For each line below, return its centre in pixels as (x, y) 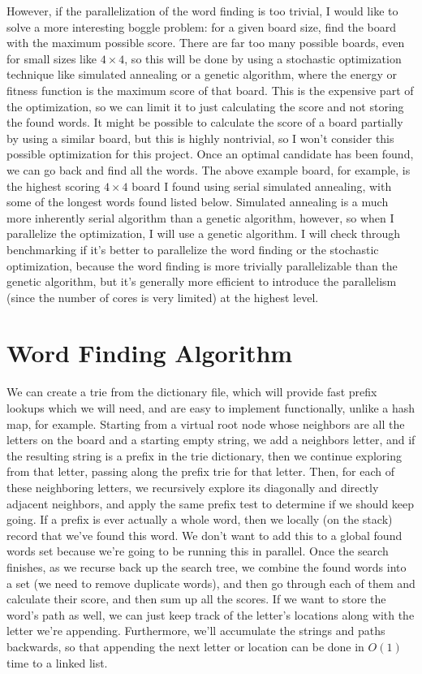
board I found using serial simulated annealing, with (262, 186)
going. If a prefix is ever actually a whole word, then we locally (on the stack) (200, 519)
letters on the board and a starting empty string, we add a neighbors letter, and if (211, 440)
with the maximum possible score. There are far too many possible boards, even (206, 43)
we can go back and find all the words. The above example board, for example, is (209, 169)
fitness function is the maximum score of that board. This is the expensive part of (210, 90)
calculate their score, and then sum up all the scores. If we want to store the (196, 599)
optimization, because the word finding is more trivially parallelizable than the (202, 265)
